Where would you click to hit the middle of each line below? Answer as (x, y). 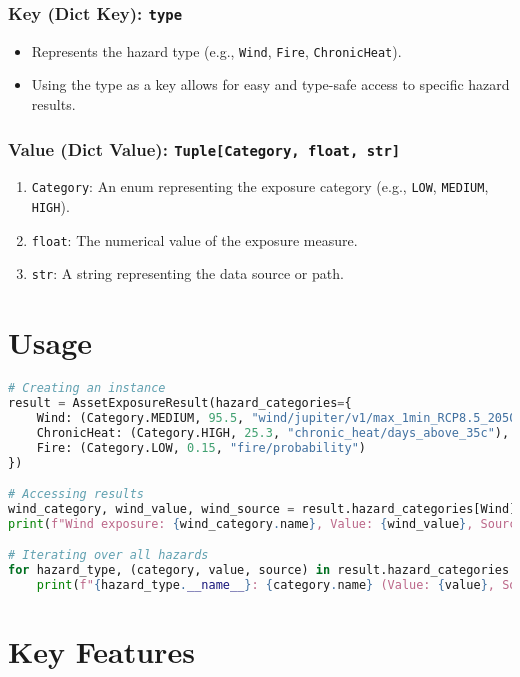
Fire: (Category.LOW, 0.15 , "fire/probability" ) (201, 447)
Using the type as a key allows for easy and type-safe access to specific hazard (270, 84)
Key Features (101, 651)
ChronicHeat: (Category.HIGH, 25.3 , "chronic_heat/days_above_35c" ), (273, 432)
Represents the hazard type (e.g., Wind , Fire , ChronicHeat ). (216, 50)
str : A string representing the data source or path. (187, 273)
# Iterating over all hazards (108, 555)
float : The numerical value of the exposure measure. (194, 239)
